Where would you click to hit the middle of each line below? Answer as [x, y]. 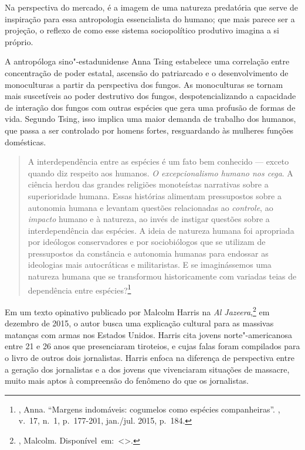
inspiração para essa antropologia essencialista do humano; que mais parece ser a [150, 18]
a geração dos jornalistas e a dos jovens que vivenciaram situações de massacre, [147, 369]
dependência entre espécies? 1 [79, 289]
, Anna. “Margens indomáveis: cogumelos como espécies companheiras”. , [149, 409]
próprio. [19, 41]
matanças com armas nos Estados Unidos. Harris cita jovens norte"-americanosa [149, 334]
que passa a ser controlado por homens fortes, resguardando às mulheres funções [149, 130]
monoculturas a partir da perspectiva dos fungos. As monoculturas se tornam [144, 84]
